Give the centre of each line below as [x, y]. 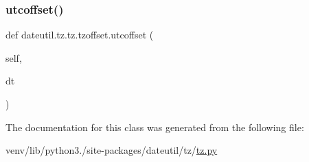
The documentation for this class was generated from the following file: [155, 127]
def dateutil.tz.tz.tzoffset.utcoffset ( [80, 35]
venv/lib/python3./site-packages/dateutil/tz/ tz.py [112, 150]
